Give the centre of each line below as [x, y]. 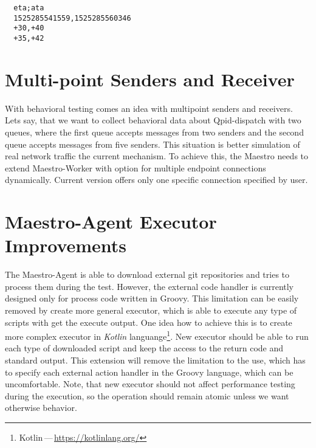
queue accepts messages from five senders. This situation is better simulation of [153, 144]
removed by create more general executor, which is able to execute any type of [151, 310]
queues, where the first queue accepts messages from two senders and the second [154, 132]
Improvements [66, 245]
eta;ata [29, 8]
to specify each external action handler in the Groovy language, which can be [149, 372]
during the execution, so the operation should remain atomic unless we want [147, 395]
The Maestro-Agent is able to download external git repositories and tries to [147, 274]
